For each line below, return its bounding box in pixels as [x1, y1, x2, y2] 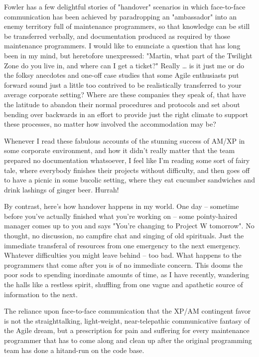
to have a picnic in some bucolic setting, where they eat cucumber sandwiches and [4, 175, 255, 185]
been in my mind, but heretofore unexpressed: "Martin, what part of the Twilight [4, 50, 253, 60]
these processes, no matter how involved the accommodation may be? [4, 119, 216, 129]
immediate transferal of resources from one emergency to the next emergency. [4, 240, 241, 250]
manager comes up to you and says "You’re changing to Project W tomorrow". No [4, 220, 255, 231]
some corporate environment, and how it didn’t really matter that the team [4, 145, 235, 156]
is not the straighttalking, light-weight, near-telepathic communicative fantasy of [4, 315, 250, 326]
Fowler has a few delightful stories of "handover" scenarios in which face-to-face [4, 1, 246, 11]
